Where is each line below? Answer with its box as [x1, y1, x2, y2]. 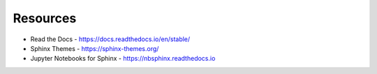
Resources [13, 10, 77, 26]
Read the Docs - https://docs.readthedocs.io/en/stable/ [30, 35, 191, 43]
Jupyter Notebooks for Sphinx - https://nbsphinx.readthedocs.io [30, 54, 216, 63]
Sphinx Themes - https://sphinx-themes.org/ [30, 44, 159, 52]
